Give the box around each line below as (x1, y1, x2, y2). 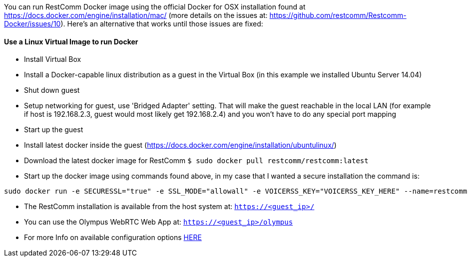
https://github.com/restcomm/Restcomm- (269, 11, 407, 19)
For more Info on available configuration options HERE (24, 233, 202, 242)
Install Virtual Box (24, 55, 81, 64)
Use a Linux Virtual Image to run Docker (4, 37, 138, 46)
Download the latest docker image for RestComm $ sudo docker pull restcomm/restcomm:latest (24, 156, 369, 165)
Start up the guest (24, 125, 83, 134)
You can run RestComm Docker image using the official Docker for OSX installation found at (4, 2, 306, 11)
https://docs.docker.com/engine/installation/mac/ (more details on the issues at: (4, 11, 268, 19)
